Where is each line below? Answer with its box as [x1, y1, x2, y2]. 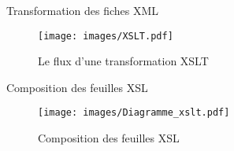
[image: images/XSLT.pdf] [38, 30, 173, 42]
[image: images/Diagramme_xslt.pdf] [38, 107, 230, 119]
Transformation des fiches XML [6, 2, 159, 18]
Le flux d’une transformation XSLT [38, 53, 209, 69]
